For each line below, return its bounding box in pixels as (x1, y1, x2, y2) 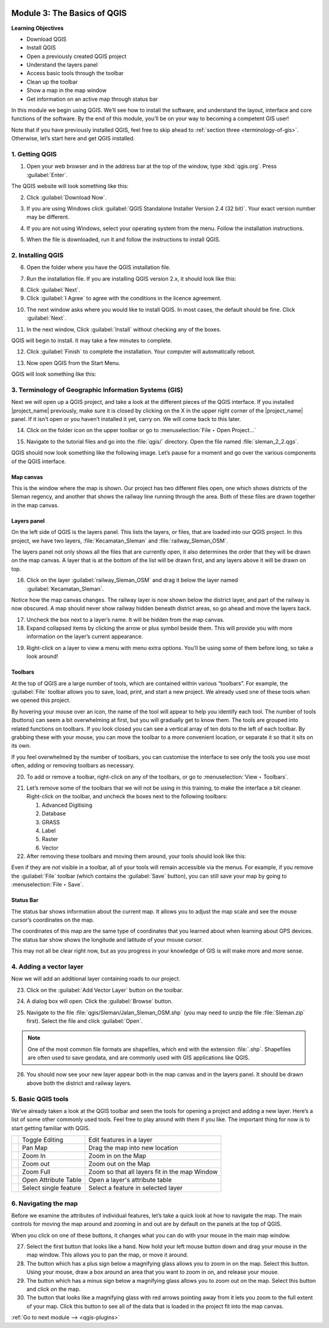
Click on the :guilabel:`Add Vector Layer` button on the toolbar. (26, 986, 184, 994)
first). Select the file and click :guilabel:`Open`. (26, 1017, 143, 1025)
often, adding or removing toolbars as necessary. (11, 762, 135, 769)
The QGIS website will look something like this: (11, 182, 129, 190)
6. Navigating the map (11, 1199, 79, 1208)
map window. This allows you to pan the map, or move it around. (26, 1251, 188, 1258)
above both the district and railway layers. (26, 1079, 132, 1086)
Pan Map (22, 1144, 48, 1152)
